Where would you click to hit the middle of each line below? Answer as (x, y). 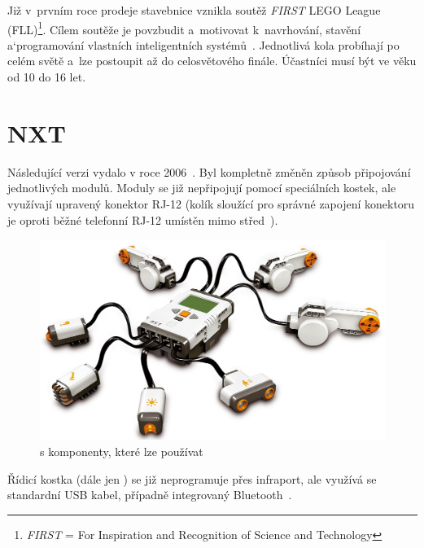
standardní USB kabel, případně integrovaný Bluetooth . (150, 495)
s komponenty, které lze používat (122, 452)
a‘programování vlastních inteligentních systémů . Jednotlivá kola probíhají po (203, 44)
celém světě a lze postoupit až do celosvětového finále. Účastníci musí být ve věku (212, 61)
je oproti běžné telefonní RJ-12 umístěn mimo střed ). (143, 219)
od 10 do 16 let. (47, 77)
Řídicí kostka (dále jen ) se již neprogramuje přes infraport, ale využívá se (192, 478)
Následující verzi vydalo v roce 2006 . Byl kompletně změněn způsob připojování (209, 171)
